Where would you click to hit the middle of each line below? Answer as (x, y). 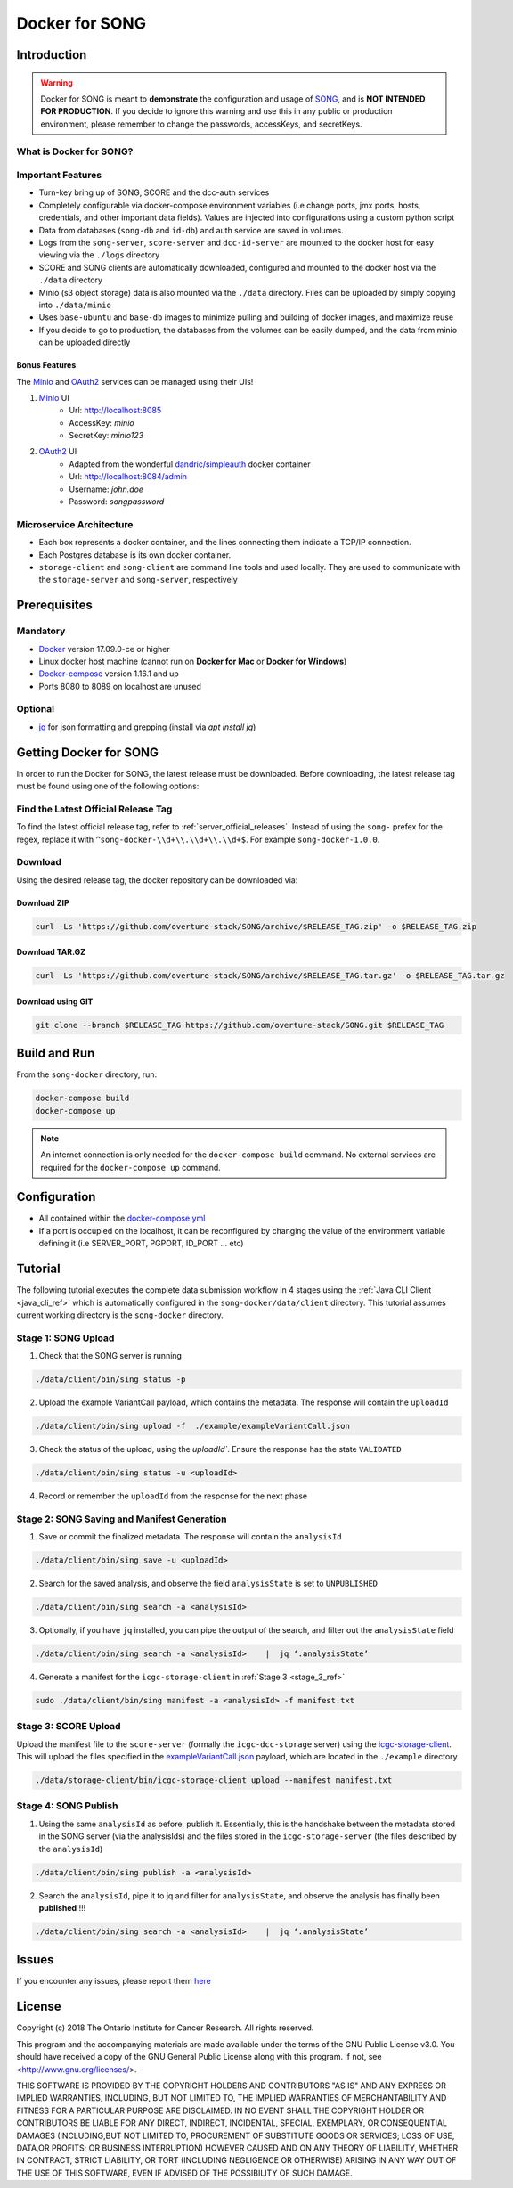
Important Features (59, 176)
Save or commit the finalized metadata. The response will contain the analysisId (190, 1537)
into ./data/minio (75, 305)
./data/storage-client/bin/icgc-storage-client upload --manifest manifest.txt (214, 1780)
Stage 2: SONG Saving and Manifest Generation (122, 1519)
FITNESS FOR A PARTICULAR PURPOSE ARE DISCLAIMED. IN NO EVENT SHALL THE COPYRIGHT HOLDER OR (220, 2110)
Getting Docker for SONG (88, 752)
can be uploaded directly (85, 342)
